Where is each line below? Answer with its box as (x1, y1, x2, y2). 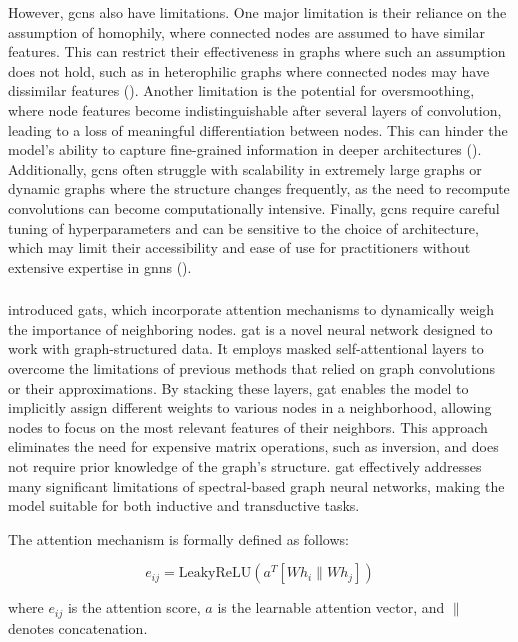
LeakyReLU (178, 566, 252, 581)
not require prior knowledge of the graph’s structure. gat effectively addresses (8, 455, 482, 476)
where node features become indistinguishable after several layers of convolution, (8, 99, 502, 120)
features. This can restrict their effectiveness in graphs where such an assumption (8, 41, 506, 62)
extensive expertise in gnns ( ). (8, 256, 192, 277)
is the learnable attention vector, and (217, 597, 445, 618)
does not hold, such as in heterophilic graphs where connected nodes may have (8, 60, 490, 81)
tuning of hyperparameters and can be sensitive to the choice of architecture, (8, 217, 479, 238)
